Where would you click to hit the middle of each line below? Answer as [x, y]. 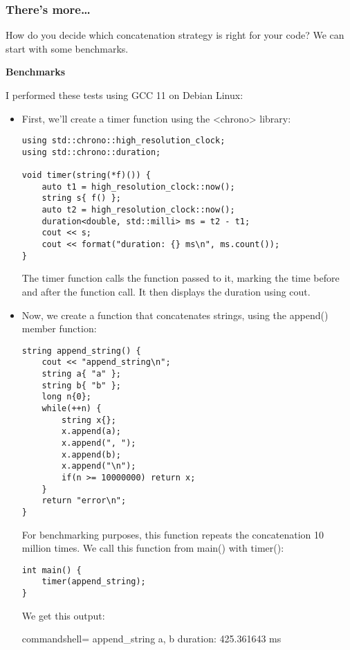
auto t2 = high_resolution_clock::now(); [138, 210]
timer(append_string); [94, 582]
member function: [59, 328]
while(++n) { [72, 409]
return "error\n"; [84, 501]
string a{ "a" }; [81, 374]
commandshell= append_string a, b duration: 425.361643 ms [151, 639]
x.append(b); [91, 454]
